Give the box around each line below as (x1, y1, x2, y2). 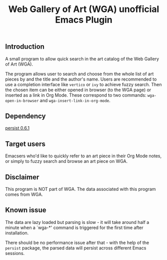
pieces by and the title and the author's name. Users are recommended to (5, 76, 157, 82)
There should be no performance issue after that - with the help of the (5, 239, 150, 245)
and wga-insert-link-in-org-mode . (39, 97, 111, 103)
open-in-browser (5, 98, 39, 103)
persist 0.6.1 (5, 125, 30, 131)
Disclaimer (5, 173, 39, 181)
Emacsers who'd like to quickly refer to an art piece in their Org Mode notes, (5, 153, 162, 159)
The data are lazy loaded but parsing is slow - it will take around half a (5, 219, 150, 225)
